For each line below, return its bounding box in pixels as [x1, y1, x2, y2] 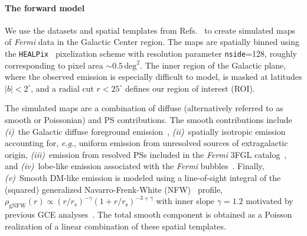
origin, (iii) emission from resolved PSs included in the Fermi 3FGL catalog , [5, 148, 287, 160]
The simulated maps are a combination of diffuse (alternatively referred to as [5, 102, 283, 114]
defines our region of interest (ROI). [125, 82, 255, 94]
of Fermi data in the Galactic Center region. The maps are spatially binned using [5, 35, 300, 48]
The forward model [5, 1, 85, 14]
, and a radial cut [31, 82, 94, 94]
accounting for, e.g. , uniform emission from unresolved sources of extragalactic [5, 137, 288, 149]
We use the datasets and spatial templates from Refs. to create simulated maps [5, 24, 295, 36]
